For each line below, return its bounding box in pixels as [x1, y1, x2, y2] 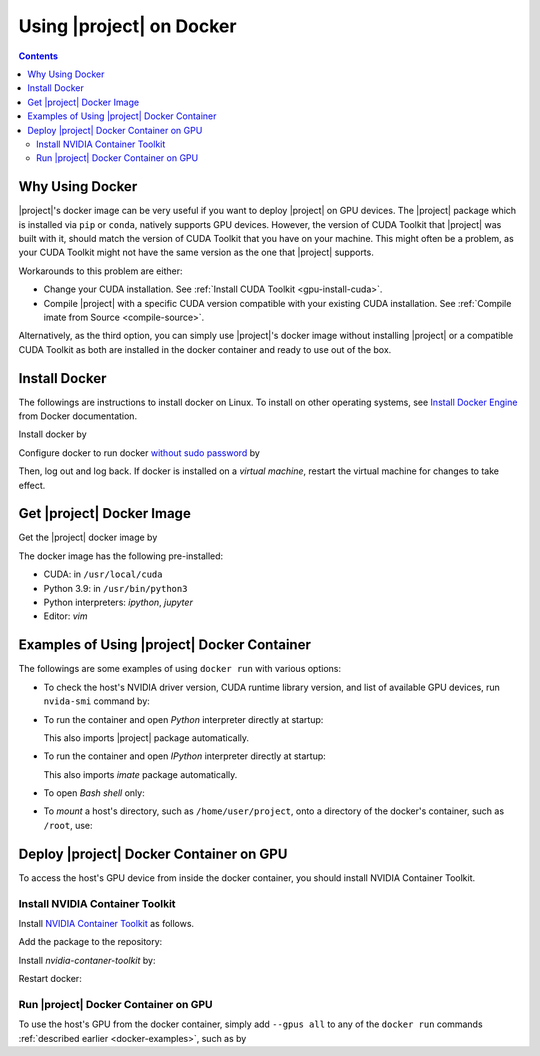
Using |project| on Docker [18, 15, 237, 37]
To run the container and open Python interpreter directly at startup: [43, 713, 324, 725]
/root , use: [43, 819, 93, 831]
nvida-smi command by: [43, 695, 150, 707]
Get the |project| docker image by [18, 531, 158, 544]
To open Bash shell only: [43, 787, 145, 799]
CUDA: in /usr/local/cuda [43, 568, 163, 580]
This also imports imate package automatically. [43, 768, 238, 780]
